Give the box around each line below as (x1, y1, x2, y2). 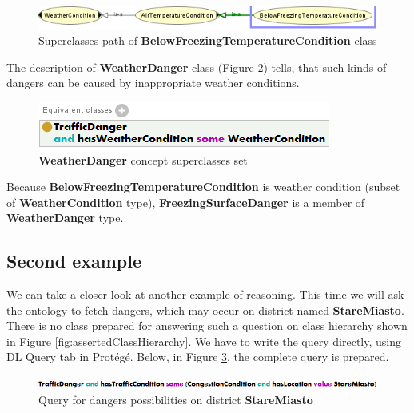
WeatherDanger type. (6, 209, 124, 226)
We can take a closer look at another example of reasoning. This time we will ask (6, 286, 404, 303)
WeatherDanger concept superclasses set (38, 151, 248, 168)
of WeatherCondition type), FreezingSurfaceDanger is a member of (6, 193, 365, 210)
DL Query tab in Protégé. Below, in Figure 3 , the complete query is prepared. (6, 348, 389, 365)
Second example (6, 248, 142, 273)
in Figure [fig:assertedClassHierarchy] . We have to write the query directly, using (6, 332, 401, 349)
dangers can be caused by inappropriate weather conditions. (6, 74, 300, 91)
